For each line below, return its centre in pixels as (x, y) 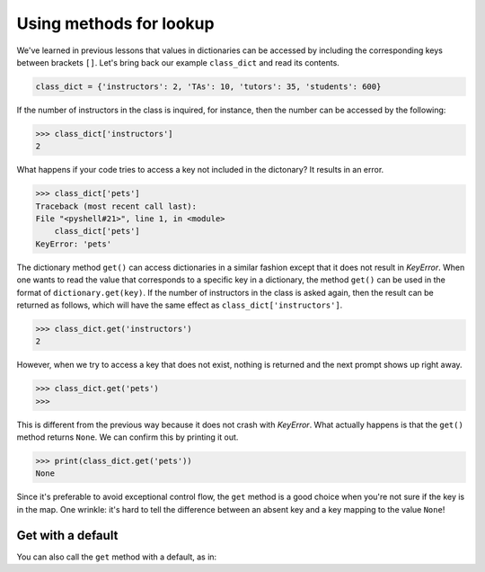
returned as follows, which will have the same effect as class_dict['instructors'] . (180, 305)
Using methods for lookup (115, 23)
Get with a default (67, 535)
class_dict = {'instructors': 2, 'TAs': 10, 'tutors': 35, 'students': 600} (208, 86)
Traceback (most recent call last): (116, 206)
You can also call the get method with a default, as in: (117, 557)
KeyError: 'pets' (74, 244)
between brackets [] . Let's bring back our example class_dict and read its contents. (178, 62)
